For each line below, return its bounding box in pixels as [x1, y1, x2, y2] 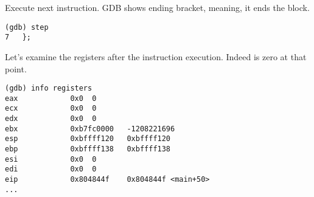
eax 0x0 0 [5, 94, 97, 103]
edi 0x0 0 [5, 165, 97, 174]
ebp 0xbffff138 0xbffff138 [5, 145, 171, 154]
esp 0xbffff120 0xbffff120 [5, 134, 171, 143]
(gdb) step [5, 22, 49, 32]
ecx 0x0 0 [5, 104, 97, 113]
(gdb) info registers [5, 84, 92, 93]
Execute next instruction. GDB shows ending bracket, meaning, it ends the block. [5, 1, 310, 13]
